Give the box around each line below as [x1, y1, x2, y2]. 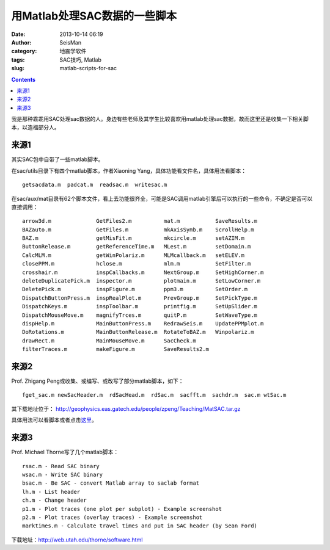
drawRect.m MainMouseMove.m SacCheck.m [22, 337, 197, 344]
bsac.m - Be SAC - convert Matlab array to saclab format [22, 480, 200, 487]
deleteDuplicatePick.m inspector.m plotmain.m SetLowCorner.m [22, 278, 261, 284]
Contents [11, 76, 36, 83]
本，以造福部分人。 [11, 124, 60, 131]
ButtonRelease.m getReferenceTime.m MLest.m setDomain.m [22, 243, 251, 250]
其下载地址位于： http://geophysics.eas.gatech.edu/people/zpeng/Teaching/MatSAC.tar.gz [11, 405, 241, 412]
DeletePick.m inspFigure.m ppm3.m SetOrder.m [22, 286, 248, 293]
